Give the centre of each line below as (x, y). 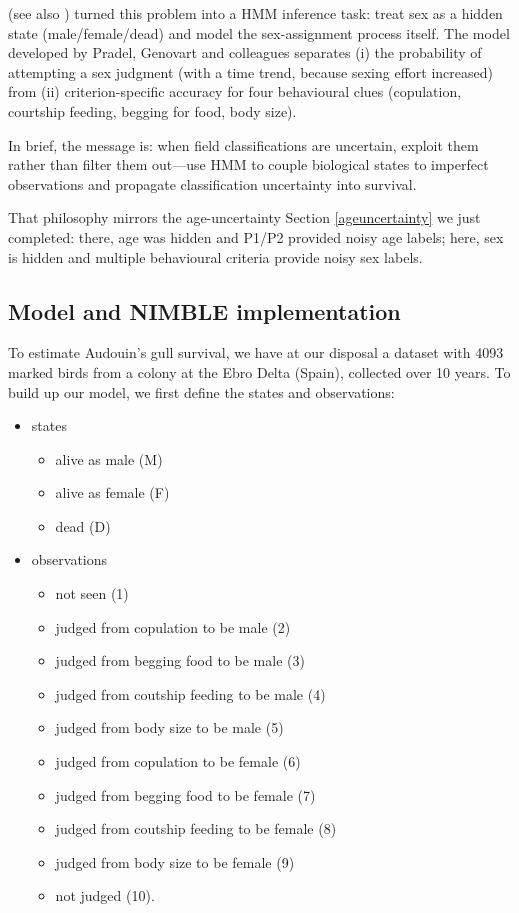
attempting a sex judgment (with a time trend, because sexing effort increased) (250, 71)
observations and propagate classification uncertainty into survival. (212, 183)
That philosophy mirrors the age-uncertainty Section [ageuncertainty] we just (244, 217)
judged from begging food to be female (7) (185, 794)
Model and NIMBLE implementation (204, 310)
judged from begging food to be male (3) (180, 660)
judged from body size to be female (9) (175, 861)
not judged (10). (105, 895)
